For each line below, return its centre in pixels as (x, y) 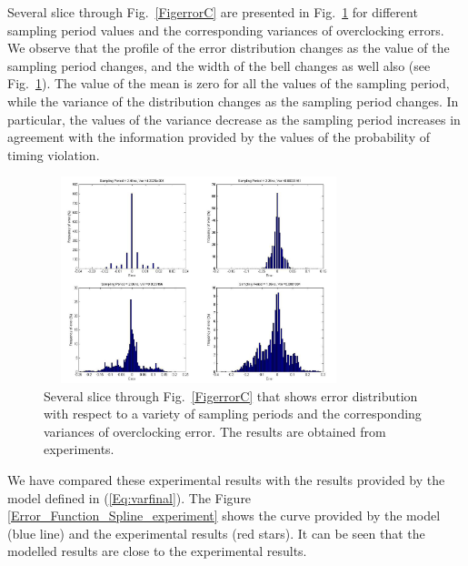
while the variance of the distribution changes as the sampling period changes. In (233, 101)
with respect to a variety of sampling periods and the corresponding (233, 414)
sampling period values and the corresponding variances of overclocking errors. (226, 30)
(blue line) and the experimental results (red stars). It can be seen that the (216, 533)
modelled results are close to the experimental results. (157, 551)
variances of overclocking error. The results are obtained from (215, 431)
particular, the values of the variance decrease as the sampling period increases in (234, 119)
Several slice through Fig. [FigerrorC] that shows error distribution (231, 395)
